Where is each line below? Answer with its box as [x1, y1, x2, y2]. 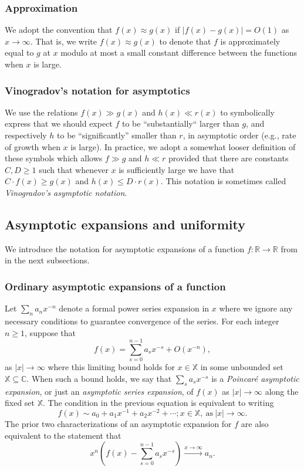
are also [241, 417, 269, 429]
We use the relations [5, 106, 78, 118]
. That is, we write [30, 35, 97, 47]
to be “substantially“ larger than [122, 117, 239, 130]
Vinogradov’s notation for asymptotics [5, 83, 190, 97]
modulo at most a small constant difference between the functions [60, 46, 298, 59]
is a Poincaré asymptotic [211, 372, 299, 384]
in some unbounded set [200, 361, 283, 373]
